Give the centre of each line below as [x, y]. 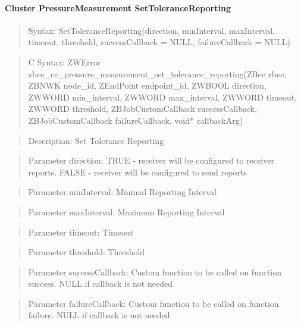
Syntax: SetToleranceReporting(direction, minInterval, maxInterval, [152, 30]
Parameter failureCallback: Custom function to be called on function [153, 303]
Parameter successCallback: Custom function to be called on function [155, 272]
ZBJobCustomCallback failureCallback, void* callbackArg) [136, 120]
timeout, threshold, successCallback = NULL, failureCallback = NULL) [159, 42]
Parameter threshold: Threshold [87, 252]
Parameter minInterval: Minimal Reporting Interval [122, 192]
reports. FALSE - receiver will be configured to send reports [137, 172]
